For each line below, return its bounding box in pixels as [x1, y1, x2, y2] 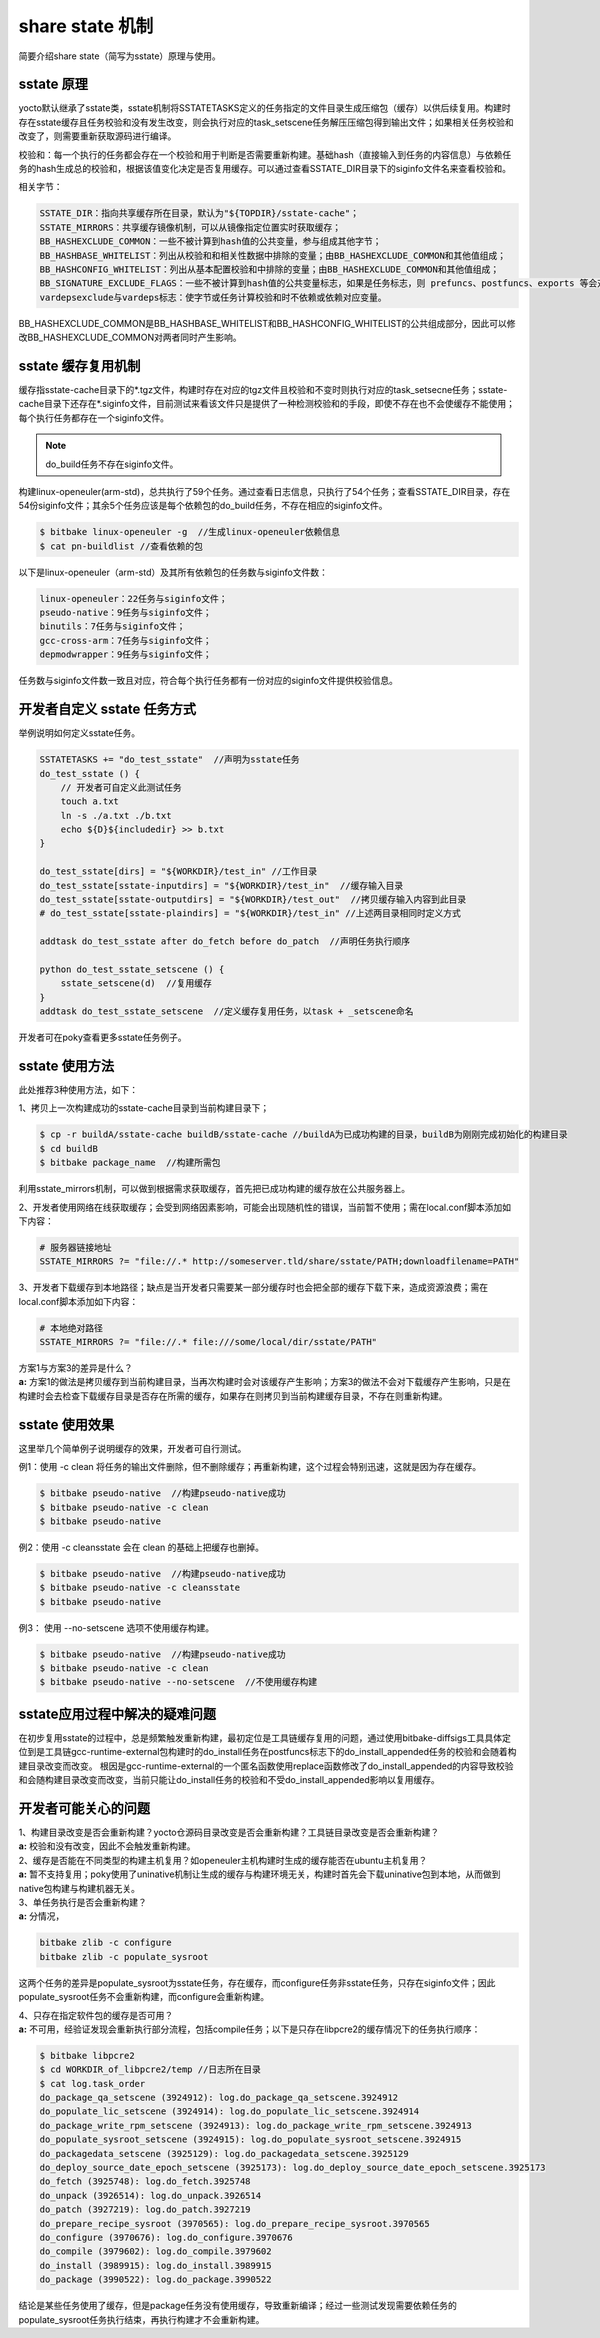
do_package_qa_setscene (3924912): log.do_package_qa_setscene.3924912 [39, 2092, 399, 2104]
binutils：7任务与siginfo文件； [39, 621, 186, 632]
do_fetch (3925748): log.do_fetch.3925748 [39, 2176, 251, 2187]
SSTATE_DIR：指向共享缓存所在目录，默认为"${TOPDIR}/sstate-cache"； [39, 208, 360, 219]
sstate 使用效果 [18, 1416, 115, 1433]
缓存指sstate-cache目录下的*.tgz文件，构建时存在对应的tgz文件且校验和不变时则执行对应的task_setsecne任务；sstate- [18, 384, 508, 396]
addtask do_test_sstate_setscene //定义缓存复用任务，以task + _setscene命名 [39, 1006, 414, 1017]
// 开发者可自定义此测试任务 [60, 781, 182, 793]
